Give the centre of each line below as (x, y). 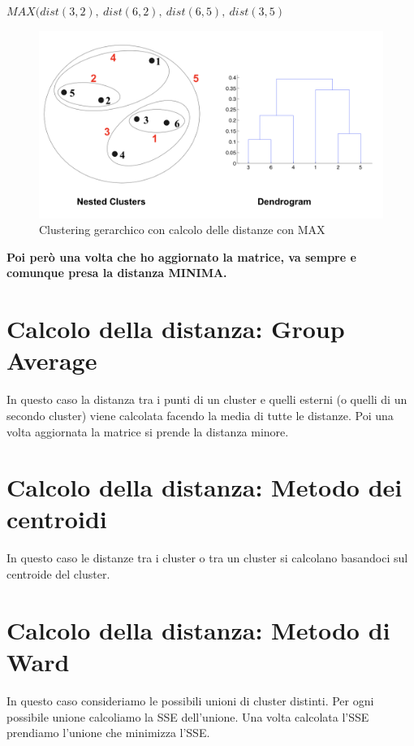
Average (52, 360)
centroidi (57, 519)
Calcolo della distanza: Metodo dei (205, 487)
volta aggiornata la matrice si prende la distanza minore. (148, 431)
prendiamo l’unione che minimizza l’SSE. (108, 733)
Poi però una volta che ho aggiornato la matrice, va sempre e (181, 256)
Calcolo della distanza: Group (176, 329)
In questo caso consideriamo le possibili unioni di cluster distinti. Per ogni (190, 700)
